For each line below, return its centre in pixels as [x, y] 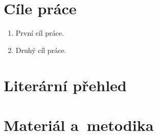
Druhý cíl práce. [41, 50]
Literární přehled [65, 85]
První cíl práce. [40, 33]
